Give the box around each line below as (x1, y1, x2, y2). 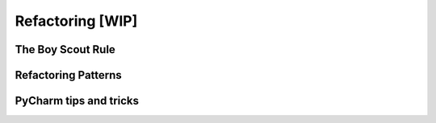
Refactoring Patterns (15, 68, 123, 82)
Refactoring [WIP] (15, 12, 138, 30)
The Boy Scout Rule (15, 43, 116, 56)
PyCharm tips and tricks (15, 94, 140, 108)
